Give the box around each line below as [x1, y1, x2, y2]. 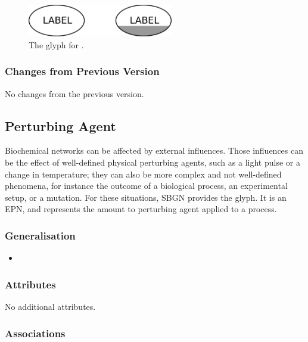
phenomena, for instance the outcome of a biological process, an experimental [5, 179, 288, 192]
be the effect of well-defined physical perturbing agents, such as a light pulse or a [5, 156, 300, 168]
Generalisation [5, 228, 76, 242]
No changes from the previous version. [5, 87, 144, 100]
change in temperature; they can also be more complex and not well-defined [5, 167, 282, 180]
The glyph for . [29, 38, 84, 51]
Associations [5, 325, 66, 340]
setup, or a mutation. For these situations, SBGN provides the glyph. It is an [5, 191, 287, 203]
